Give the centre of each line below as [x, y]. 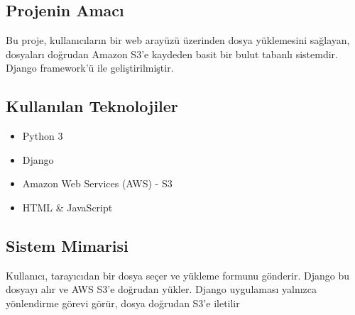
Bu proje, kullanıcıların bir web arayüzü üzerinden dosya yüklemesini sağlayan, [178, 40]
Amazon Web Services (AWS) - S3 [97, 183]
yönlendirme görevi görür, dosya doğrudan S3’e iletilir [123, 303]
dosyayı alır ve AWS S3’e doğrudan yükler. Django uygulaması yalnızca [162, 289]
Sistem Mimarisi [67, 245]
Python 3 [43, 135]
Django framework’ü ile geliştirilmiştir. [90, 68]
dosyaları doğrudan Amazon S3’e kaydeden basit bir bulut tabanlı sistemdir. [172, 54]
